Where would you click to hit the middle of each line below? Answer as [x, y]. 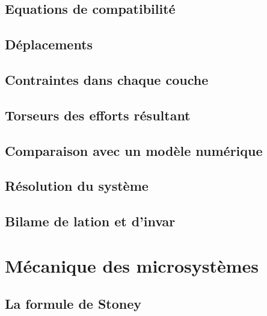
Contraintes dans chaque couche [107, 79]
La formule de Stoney [73, 304]
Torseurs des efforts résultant [98, 115]
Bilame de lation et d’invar [90, 221]
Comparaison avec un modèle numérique [134, 150]
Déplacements [49, 44]
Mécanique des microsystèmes [132, 265]
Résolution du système [77, 186]
